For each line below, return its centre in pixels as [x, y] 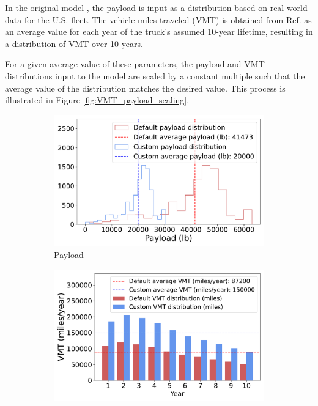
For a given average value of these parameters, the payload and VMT [135, 64]
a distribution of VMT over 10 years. [74, 43]
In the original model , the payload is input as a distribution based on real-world [156, 7]
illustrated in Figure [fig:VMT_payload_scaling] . [97, 100]
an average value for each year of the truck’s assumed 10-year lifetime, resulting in [159, 31]
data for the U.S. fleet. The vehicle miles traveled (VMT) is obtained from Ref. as [158, 19]
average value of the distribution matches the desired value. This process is [145, 88]
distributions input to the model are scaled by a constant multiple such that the [155, 76]
